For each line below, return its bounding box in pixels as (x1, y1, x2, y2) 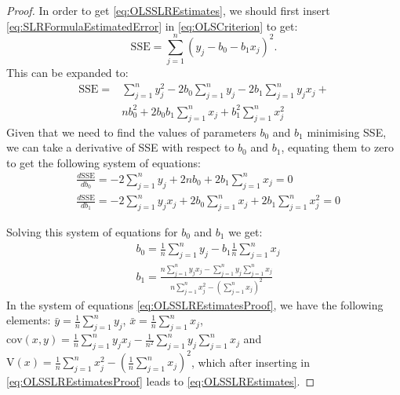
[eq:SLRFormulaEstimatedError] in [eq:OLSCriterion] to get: (6, 17, 298, 34)
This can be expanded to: (6, 64, 129, 81)
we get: (228, 224, 263, 240)
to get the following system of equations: (6, 154, 201, 170)
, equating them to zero (281, 139, 394, 155)
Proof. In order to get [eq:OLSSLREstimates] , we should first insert (6, 2, 330, 18)
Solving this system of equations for (6, 224, 178, 240)
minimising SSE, (307, 123, 387, 140)
